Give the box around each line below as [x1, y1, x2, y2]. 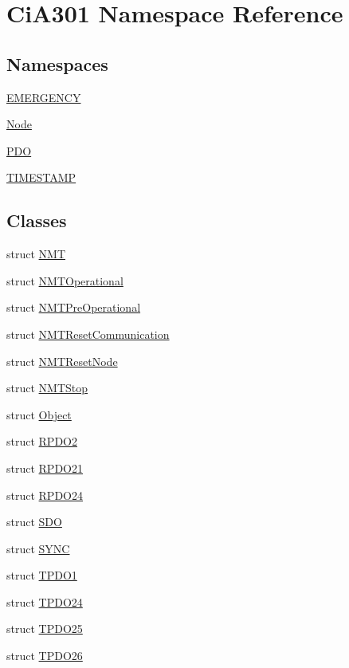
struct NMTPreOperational [6, 299, 141, 316]
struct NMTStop [6, 379, 88, 396]
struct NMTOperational [6, 272, 124, 289]
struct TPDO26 [6, 647, 83, 664]
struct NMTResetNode [6, 352, 118, 369]
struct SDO [6, 513, 62, 530]
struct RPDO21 [6, 459, 83, 476]
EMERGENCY [6, 88, 81, 105]
